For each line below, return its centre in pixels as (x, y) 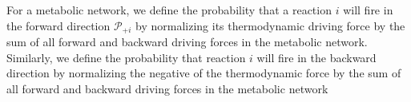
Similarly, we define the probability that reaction (126, 57)
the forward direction (58, 25)
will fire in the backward (316, 57)
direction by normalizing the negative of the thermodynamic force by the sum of (204, 73)
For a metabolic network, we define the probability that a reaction (169, 10)
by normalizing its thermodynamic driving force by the (270, 25)
